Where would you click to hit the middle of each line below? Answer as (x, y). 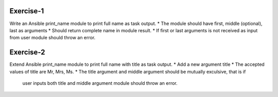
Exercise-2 (27, 52)
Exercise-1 (27, 11)
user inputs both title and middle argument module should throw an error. (100, 83)
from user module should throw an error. (53, 38)
